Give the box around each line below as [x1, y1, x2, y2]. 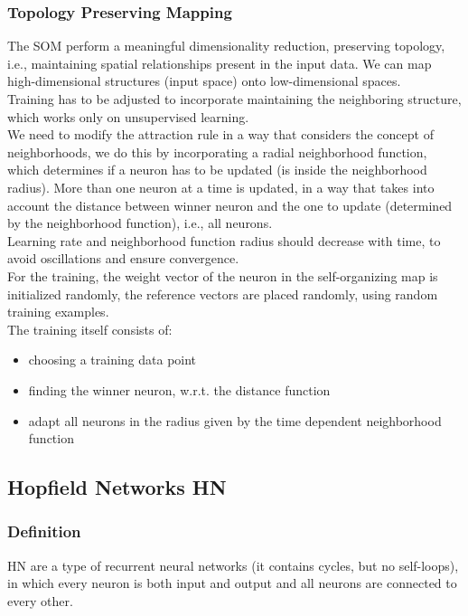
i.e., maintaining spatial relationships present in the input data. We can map [7, 53, 432, 72]
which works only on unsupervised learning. [7, 107, 249, 126]
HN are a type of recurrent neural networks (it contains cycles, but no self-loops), [7, 555, 459, 574]
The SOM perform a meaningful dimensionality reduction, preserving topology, [7, 36, 445, 55]
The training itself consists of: [7, 319, 173, 338]
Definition [7, 520, 81, 543]
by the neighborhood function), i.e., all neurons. [7, 213, 273, 232]
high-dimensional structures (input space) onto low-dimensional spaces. [7, 71, 401, 90]
